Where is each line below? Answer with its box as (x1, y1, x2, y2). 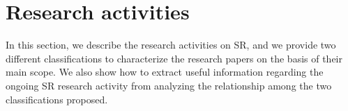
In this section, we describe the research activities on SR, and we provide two (6, 37, 336, 52)
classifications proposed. (6, 92, 108, 106)
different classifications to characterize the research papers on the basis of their (6, 51, 342, 65)
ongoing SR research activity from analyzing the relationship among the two (6, 78, 332, 92)
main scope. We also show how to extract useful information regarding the (6, 65, 324, 79)
